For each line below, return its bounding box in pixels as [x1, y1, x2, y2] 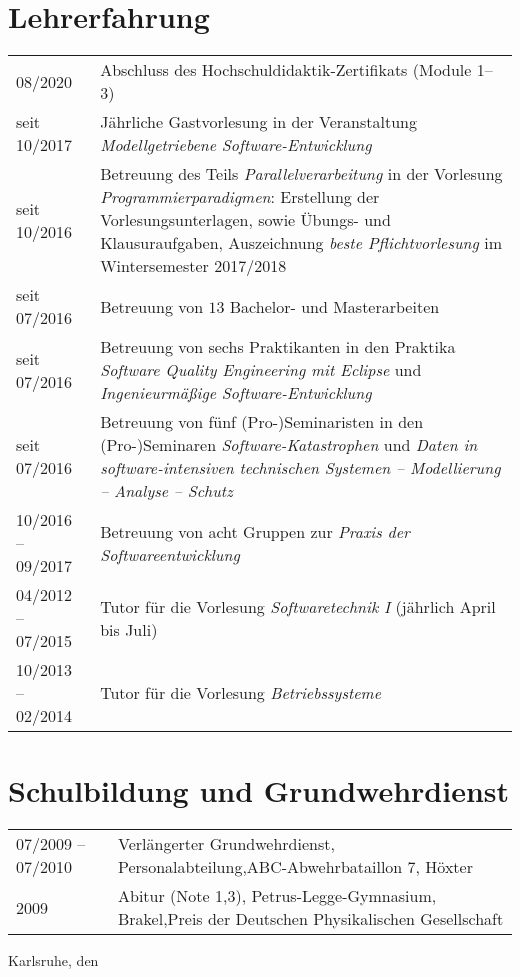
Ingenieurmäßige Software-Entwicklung [100, 381, 372, 405]
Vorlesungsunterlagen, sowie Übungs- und [100, 208, 391, 232]
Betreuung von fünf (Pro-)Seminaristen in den [100, 410, 424, 434]
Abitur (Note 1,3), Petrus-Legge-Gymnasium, [118, 884, 437, 908]
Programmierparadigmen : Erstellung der [100, 185, 380, 209]
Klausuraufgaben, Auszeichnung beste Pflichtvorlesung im [100, 231, 503, 255]
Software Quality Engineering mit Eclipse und [100, 358, 422, 382]
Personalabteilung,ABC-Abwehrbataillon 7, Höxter [118, 855, 473, 879]
